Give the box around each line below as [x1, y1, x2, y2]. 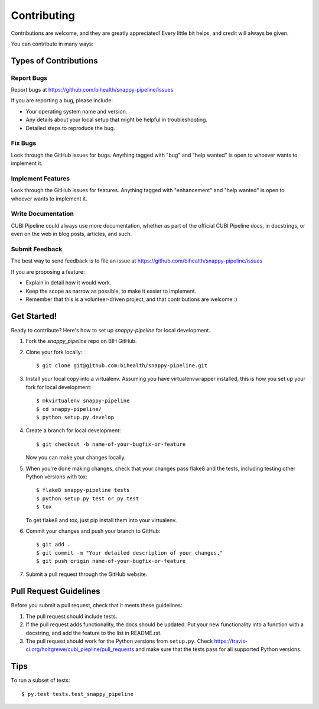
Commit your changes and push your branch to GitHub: [25, 527, 161, 535]
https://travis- [214, 637, 248, 645]
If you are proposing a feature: [11, 268, 85, 275]
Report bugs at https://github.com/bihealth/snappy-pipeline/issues [11, 86, 174, 93]
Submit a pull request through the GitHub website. [25, 571, 148, 578]
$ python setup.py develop [36, 414, 115, 420]
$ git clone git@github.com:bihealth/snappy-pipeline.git [36, 362, 208, 369]
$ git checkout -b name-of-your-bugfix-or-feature [36, 441, 186, 448]
